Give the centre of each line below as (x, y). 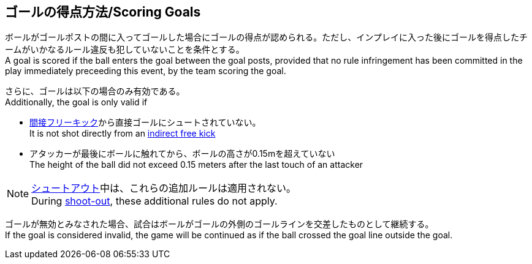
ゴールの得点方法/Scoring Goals (103, 12)
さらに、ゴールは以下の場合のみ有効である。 (95, 91)
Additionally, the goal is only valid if (76, 102)
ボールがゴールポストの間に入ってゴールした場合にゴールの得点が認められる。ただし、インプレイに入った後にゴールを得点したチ (266, 37)
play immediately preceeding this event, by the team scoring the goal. (146, 71)
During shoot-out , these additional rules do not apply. (154, 201)
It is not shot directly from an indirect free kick (123, 134)
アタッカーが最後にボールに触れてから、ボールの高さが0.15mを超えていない (182, 154)
